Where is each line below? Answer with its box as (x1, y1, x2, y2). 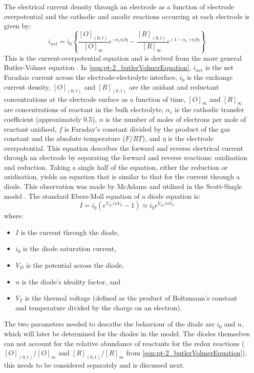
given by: (4, 21, 31, 31)
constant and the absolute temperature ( (4, 133, 126, 143)
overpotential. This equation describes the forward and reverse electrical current (4, 142, 243, 153)
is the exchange (187, 72, 233, 82)
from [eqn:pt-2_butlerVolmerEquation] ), (126, 348, 247, 358)
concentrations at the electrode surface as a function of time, (4, 93, 186, 104)
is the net (205, 62, 233, 72)
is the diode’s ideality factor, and (21, 276, 121, 286)
